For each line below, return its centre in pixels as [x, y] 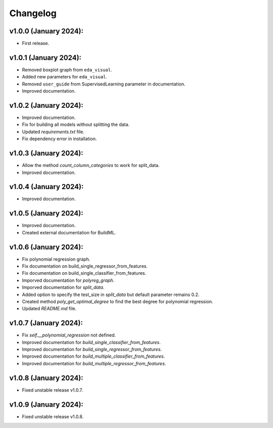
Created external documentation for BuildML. [69, 232]
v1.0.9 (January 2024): [46, 404]
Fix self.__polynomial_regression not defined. [69, 335]
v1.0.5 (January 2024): [46, 213]
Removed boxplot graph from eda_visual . [67, 70]
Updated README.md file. [49, 309]
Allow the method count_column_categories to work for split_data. [91, 165]
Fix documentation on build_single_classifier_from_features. [84, 273]
